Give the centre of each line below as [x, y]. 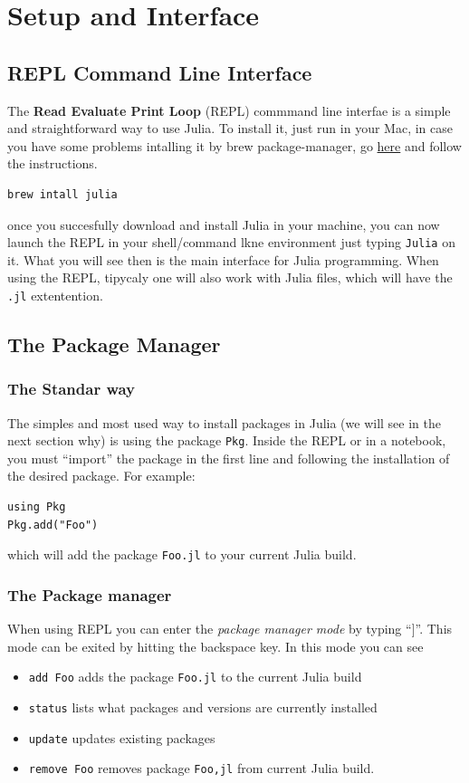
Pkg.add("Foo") [53, 525]
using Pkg [37, 507]
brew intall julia [62, 194]
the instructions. [53, 163]
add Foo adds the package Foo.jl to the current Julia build [195, 677]
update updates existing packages [122, 737]
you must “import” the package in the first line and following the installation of [229, 458]
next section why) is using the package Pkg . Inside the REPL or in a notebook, [227, 440]
